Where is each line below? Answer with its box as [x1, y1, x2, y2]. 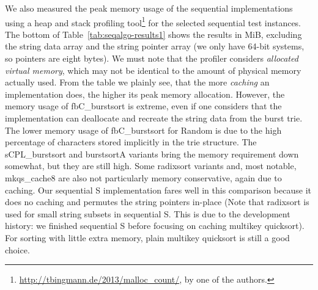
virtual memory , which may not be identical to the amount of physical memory [5, 63, 301, 76]
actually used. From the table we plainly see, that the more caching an [5, 76, 270, 89]
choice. [5, 243, 30, 256]
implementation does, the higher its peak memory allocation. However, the [5, 87, 285, 100]
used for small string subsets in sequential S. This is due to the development [5, 207, 290, 220]
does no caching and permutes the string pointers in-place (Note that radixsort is [5, 195, 309, 208]
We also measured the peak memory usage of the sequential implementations [5, 2, 293, 14]
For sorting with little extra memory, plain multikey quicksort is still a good [5, 231, 290, 244]
